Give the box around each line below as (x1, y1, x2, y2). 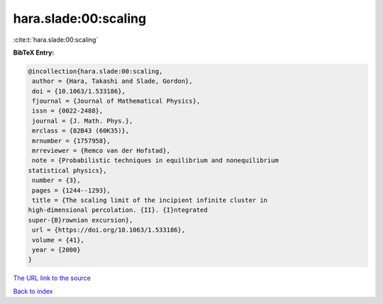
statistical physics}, (28, 167, 107, 174)
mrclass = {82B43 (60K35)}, (32, 127, 130, 135)
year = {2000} (32, 245, 81, 254)
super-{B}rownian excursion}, (28, 216, 133, 224)
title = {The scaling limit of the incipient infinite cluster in (32, 196, 268, 204)
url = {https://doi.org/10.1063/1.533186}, (32, 226, 186, 234)
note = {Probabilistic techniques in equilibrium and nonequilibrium (32, 157, 279, 164)
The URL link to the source (13, 274, 91, 283)
